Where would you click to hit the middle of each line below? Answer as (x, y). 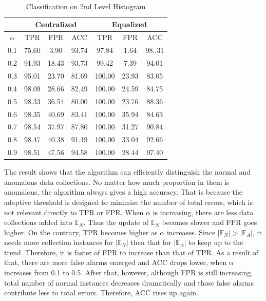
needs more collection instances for (59, 242)
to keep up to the (216, 242)
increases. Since (191, 232)
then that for (151, 242)
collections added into (38, 222)
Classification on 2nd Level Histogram (86, 6)
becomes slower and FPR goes (210, 222)
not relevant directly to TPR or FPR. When (74, 212)
